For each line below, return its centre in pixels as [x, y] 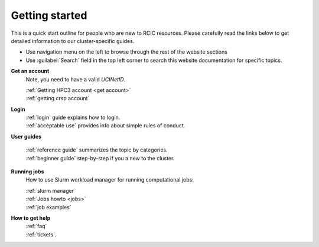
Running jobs [27, 172]
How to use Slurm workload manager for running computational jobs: [110, 180]
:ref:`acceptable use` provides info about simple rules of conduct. [105, 126]
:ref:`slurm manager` [51, 190]
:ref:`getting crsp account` [58, 98]
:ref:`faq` [36, 226]
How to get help [31, 218]
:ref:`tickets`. [41, 234]
